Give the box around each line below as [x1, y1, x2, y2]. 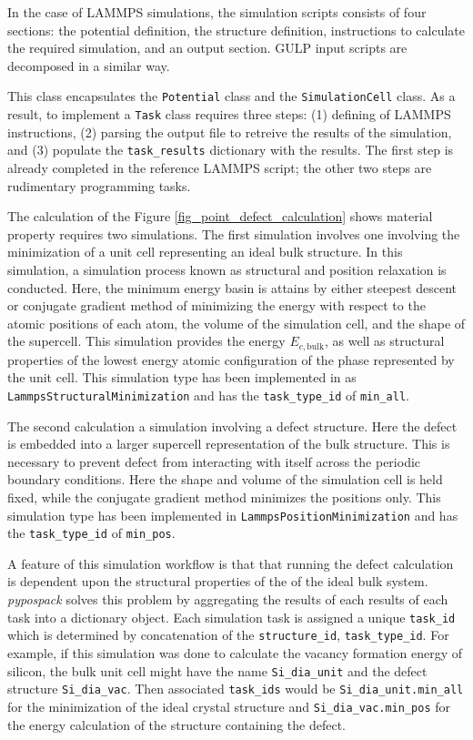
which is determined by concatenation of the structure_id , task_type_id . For [7, 625, 449, 644]
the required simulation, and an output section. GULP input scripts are [7, 38, 408, 57]
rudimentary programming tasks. [7, 176, 191, 195]
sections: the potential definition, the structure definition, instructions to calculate [7, 20, 465, 39]
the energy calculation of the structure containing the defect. [7, 715, 346, 734]
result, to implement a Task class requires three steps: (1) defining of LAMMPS [7, 105, 451, 124]
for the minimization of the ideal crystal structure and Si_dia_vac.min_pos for [7, 696, 451, 715]
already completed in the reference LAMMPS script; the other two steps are [7, 157, 432, 177]
